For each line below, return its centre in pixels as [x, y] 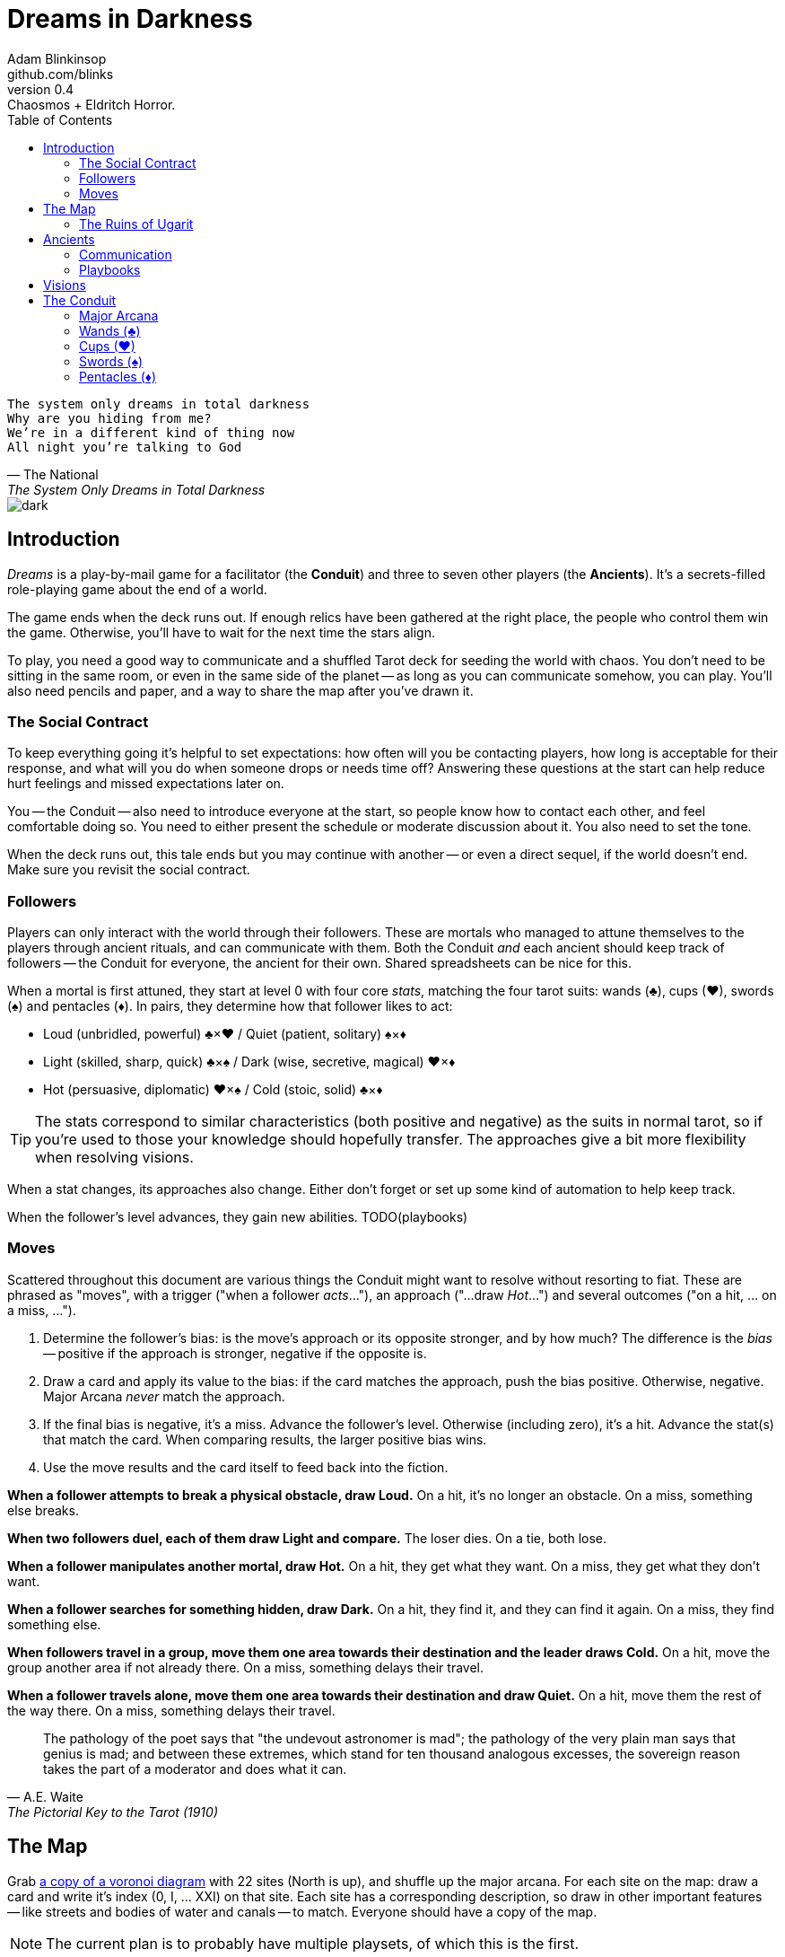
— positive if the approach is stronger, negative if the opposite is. [235, 1353]
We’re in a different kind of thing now [151, 432]
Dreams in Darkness [130, 19]
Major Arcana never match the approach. [164, 1396]
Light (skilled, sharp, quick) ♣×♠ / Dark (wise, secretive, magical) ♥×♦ [249, 1062]
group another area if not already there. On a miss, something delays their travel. [245, 1667]
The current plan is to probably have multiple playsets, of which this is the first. [313, 1943]
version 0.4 [40, 89]
